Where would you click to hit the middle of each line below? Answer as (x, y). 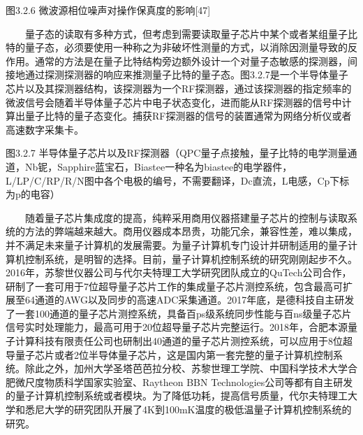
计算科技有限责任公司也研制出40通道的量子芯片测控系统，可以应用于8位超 (184, 341)
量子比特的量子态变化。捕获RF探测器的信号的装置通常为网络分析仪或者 (188, 116)
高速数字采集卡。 (45, 129)
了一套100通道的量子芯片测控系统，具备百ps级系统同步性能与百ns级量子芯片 (179, 313)
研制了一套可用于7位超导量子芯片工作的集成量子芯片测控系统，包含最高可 (174, 286)
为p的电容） (33, 194)
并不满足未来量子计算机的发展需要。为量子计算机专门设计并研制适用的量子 (177, 244)
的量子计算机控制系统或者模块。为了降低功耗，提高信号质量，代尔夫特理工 (177, 395)
